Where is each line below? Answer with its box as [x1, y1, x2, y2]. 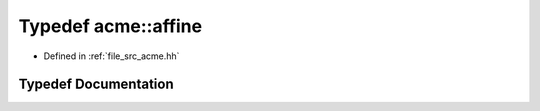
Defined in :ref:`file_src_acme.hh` [43, 50, 180, 62]
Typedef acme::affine [18, 15, 203, 37]
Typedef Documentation [18, 76, 174, 93]
